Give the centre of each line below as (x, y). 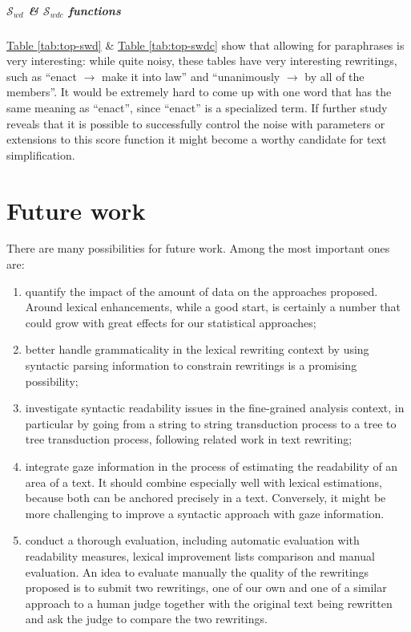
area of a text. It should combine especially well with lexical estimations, (203, 482)
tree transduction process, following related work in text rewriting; (189, 439)
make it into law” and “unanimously (191, 76)
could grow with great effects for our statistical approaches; (171, 322)
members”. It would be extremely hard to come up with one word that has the (199, 92)
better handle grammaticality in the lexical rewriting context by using (197, 349)
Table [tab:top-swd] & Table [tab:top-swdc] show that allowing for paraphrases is (205, 45)
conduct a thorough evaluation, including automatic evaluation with (192, 540)
